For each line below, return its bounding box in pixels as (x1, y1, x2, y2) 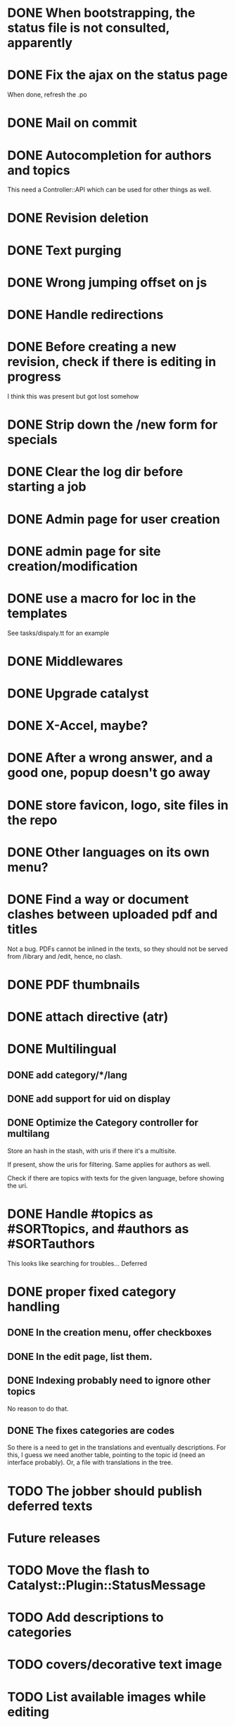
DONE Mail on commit (7, 115, 137, 131)
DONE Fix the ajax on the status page (7, 67, 228, 83)
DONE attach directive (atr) (7, 1009, 169, 1025)
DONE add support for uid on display (7, 1093, 171, 1105)
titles (7, 921, 38, 937)
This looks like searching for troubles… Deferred (7, 1259, 148, 1268)
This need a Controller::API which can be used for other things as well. (7, 185, 212, 194)
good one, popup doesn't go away (7, 765, 211, 781)
